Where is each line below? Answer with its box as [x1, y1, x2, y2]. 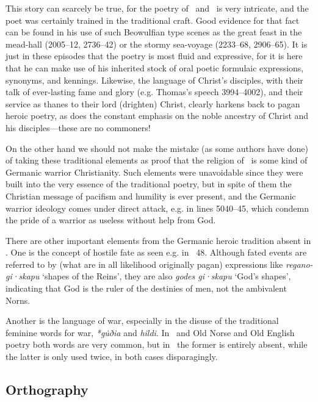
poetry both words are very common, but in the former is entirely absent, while [5, 338, 308, 351]
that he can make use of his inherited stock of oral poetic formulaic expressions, [5, 61, 304, 74]
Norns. [5, 293, 31, 306]
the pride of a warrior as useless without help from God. [5, 214, 216, 226]
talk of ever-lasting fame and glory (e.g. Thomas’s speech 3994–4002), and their [5, 85, 303, 98]
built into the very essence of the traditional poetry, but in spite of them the [5, 178, 292, 190]
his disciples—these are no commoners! [5, 121, 151, 134]
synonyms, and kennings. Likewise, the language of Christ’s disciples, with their [5, 73, 303, 86]
